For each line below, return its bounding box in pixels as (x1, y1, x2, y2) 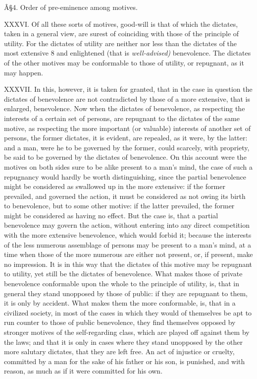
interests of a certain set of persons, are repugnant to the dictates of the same (4, 113, 240, 123)
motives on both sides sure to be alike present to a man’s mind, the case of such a (4, 161, 253, 172)
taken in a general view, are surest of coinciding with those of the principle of (4, 28, 239, 39)
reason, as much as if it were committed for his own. (4, 366, 163, 376)
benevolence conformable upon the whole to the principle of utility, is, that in (4, 278, 240, 289)
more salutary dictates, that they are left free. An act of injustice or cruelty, (4, 346, 235, 357)
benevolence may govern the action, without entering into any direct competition (4, 220, 250, 230)
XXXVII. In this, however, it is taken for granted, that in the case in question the (4, 84, 253, 94)
